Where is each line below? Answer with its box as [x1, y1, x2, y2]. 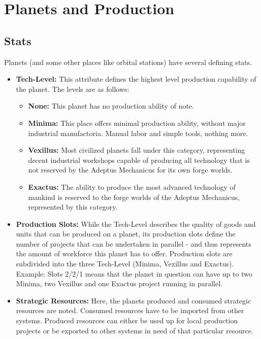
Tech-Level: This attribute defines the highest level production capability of [16, 74, 256, 84]
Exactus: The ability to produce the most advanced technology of [28, 181, 236, 192]
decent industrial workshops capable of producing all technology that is [28, 154, 250, 165]
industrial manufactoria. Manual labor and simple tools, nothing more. [28, 127, 248, 138]
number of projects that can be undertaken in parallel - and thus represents [16, 238, 251, 249]
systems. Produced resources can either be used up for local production [16, 315, 238, 326]
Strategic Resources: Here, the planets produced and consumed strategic [16, 295, 251, 306]
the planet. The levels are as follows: [16, 83, 129, 94]
